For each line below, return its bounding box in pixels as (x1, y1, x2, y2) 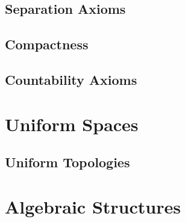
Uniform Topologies (5, 153, 130, 171)
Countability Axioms (5, 70, 137, 88)
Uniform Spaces (5, 111, 139, 136)
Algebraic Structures (5, 194, 181, 218)
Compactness (5, 35, 89, 54)
